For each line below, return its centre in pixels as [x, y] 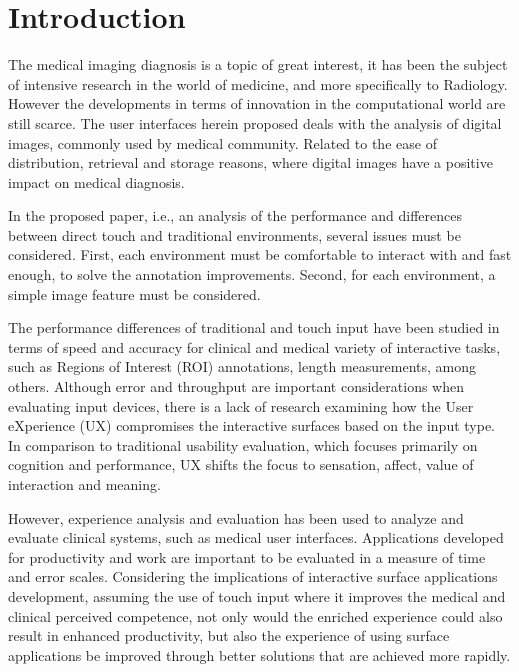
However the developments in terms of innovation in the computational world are [257, 103]
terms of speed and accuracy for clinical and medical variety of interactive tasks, [254, 346]
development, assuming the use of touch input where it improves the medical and [257, 595]
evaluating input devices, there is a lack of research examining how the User [241, 405]
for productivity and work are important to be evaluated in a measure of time [247, 556]
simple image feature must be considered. [134, 293]
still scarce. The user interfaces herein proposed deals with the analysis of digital [255, 122]
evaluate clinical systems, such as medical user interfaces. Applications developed [256, 537]
